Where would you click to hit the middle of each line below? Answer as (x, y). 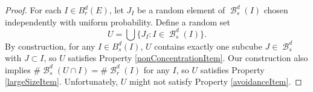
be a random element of (181, 10)
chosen (276, 10)
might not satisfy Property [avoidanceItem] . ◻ (216, 81)
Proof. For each (33, 10)
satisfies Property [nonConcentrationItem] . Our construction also (188, 58)
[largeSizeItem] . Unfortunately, (62, 81)
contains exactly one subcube (208, 46)
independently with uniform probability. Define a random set (118, 21)
